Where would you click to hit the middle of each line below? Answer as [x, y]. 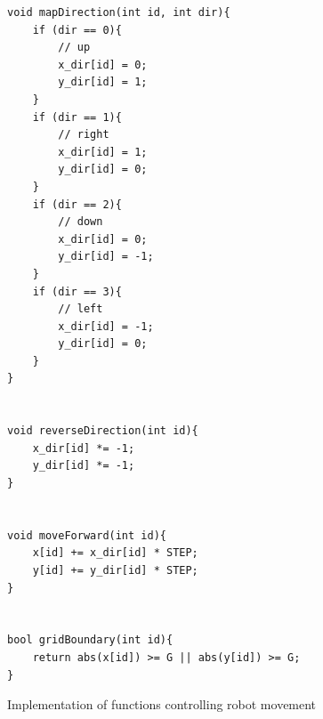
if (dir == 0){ [77, 30]
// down [81, 222]
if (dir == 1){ [77, 117]
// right [84, 135]
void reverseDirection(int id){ [103, 431]
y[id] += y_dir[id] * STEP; [115, 570]
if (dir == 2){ [77, 204]
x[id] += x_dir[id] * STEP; [115, 553]
